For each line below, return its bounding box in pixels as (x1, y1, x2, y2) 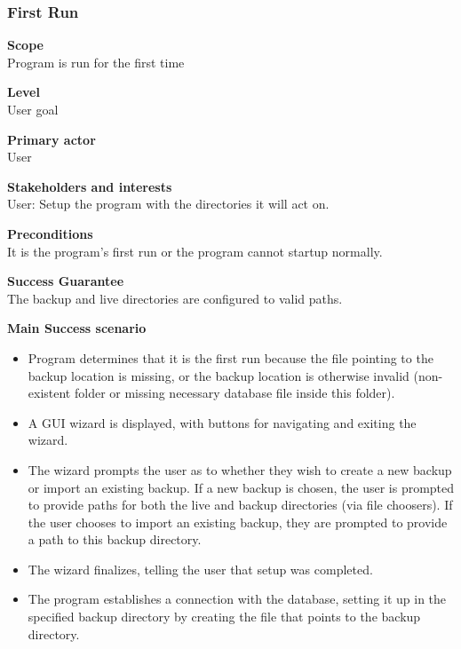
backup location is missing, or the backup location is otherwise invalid (28, 366, 409, 384)
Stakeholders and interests (7, 177, 172, 195)
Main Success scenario (7, 319, 147, 337)
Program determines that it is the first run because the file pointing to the (28, 348, 433, 367)
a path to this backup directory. (28, 530, 202, 549)
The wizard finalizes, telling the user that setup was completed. (28, 559, 373, 578)
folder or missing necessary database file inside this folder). (74, 384, 395, 402)
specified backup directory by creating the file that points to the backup (28, 607, 421, 626)
